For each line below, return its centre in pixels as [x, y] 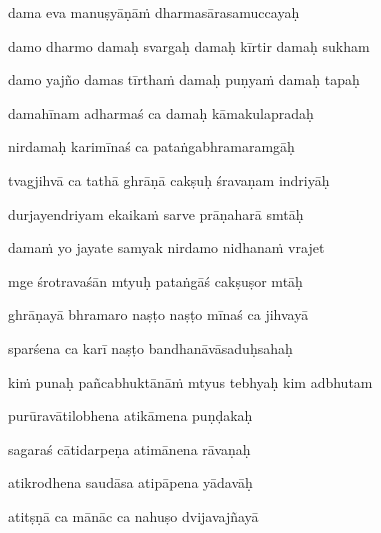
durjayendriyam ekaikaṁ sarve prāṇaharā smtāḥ [156, 213]
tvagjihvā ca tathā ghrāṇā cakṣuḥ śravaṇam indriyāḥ [169, 179]
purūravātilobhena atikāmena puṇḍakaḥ [130, 415]
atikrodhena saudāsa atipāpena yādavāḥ [130, 482]
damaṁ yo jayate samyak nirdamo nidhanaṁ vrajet [166, 247]
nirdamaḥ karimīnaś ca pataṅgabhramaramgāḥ [151, 146]
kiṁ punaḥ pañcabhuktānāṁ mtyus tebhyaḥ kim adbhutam [190, 381]
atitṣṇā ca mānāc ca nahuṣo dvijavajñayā [133, 515]
